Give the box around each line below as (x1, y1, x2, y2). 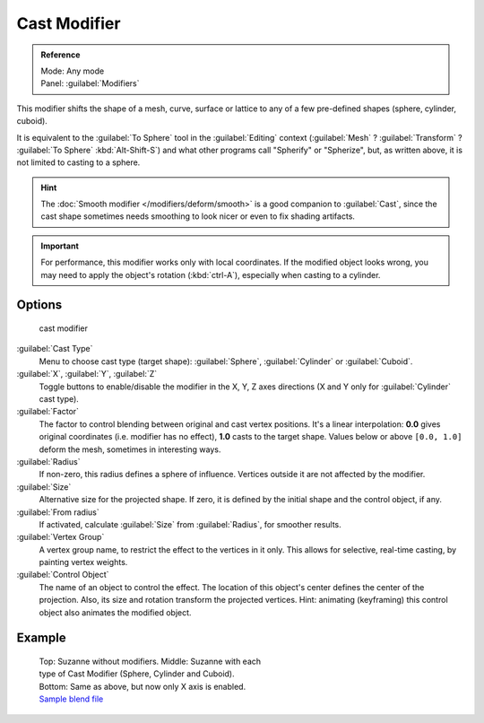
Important (40, 240, 80, 251)
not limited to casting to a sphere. (16, 157, 141, 168)
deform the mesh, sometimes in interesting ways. (39, 444, 221, 455)
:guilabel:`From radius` (16, 507, 99, 518)
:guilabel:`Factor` (16, 406, 80, 417)
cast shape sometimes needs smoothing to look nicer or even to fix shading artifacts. (40, 211, 356, 222)
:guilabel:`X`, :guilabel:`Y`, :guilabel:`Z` (16, 369, 158, 379)
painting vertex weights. (39, 557, 128, 568)
